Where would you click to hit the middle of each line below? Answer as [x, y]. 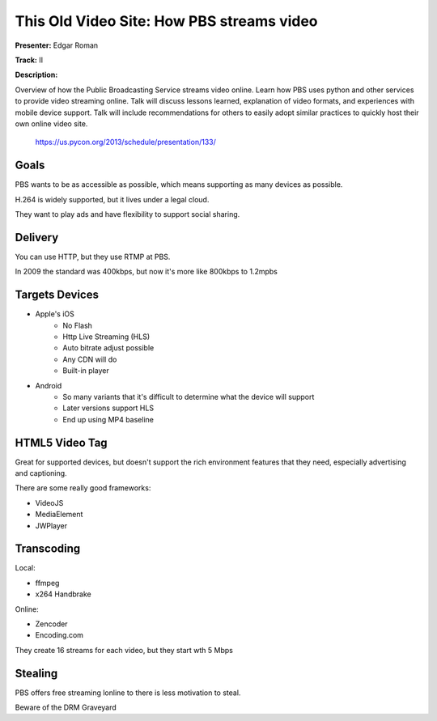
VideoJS [49, 503]
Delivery [37, 238]
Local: [25, 568]
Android [49, 385]
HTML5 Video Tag [62, 442]
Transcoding [48, 549]
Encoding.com [59, 635]
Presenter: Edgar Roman [57, 45]
